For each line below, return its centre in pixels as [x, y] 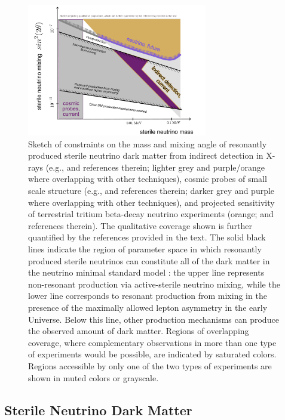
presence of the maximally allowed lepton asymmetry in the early [148, 308]
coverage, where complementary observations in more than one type [152, 342]
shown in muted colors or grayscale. [94, 377]
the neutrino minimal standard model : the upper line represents [146, 272]
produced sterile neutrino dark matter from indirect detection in [146, 155]
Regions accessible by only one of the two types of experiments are [150, 365]
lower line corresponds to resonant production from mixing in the [148, 296]
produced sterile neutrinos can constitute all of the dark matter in [149, 260]
